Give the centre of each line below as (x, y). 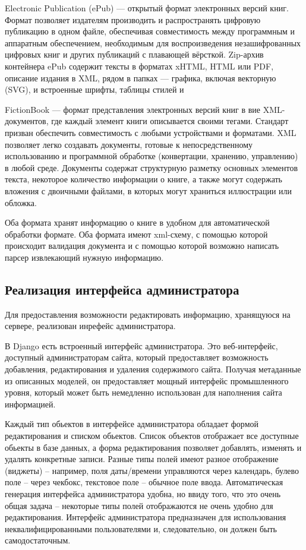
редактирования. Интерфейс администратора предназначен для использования (146, 517)
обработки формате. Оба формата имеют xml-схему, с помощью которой (136, 234)
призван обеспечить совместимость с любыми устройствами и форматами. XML (151, 132)
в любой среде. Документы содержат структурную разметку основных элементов (152, 167)
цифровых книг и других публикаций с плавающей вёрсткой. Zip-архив (134, 54)
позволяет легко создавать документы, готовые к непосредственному (129, 144)
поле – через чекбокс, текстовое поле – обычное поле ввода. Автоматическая (144, 482)
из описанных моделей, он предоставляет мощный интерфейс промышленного (147, 380)
